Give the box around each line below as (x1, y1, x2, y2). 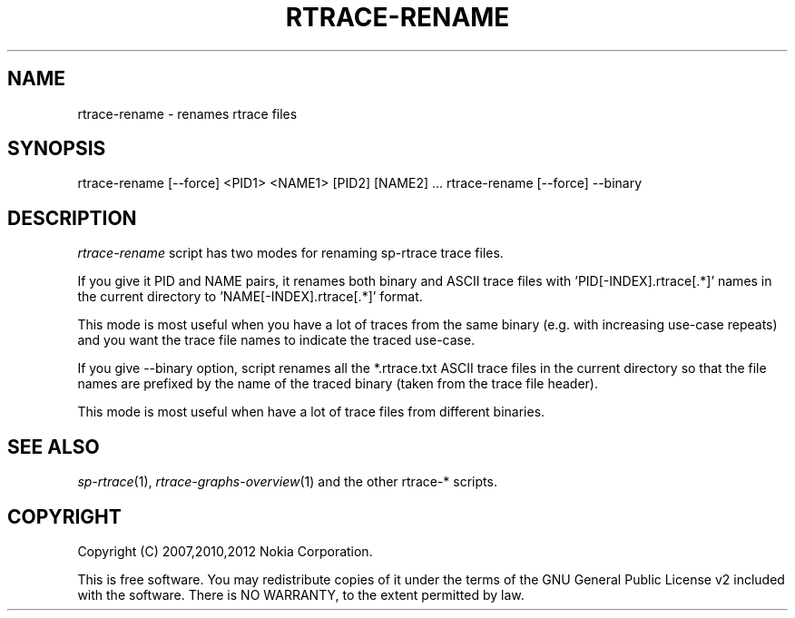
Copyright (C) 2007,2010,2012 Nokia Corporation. (77, 543, 373, 559)
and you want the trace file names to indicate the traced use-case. (77, 332, 476, 348)
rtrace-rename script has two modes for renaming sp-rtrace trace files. (77, 245, 504, 261)
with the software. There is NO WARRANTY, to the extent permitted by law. (77, 586, 525, 603)
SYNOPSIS (7, 137, 106, 161)
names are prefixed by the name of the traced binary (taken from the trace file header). (77, 376, 599, 392)
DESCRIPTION (7, 206, 137, 230)
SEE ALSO (7, 435, 100, 458)
